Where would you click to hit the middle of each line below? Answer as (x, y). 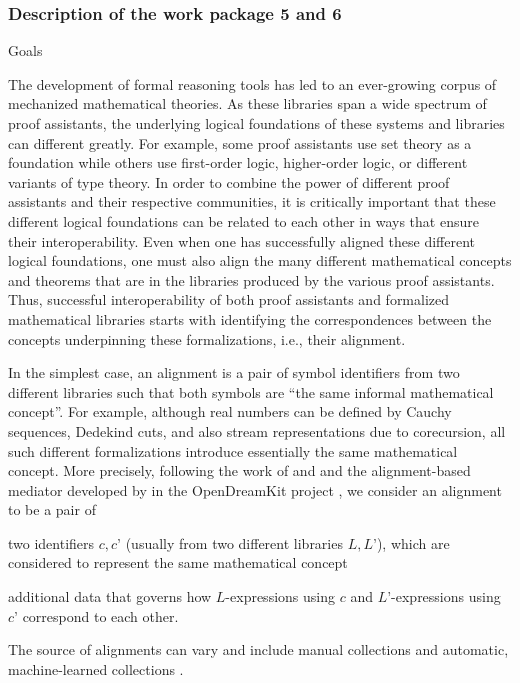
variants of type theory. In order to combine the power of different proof (229, 181)
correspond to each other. (100, 615)
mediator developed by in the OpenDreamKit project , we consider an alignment (255, 489)
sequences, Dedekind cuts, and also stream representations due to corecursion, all (257, 430)
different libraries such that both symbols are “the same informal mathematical (251, 391)
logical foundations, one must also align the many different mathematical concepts (260, 260)
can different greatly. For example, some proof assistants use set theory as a (240, 142)
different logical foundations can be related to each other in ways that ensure (243, 220)
